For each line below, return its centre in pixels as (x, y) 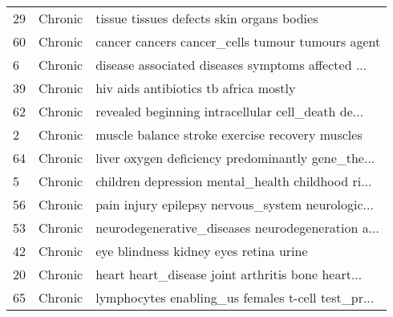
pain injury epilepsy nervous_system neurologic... (235, 204)
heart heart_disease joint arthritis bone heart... (229, 274)
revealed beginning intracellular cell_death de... (230, 111)
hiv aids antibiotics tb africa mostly (196, 88)
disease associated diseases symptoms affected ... (231, 65)
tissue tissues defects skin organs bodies (207, 18)
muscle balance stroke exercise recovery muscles (229, 134)
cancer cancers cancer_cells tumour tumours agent (238, 41)
